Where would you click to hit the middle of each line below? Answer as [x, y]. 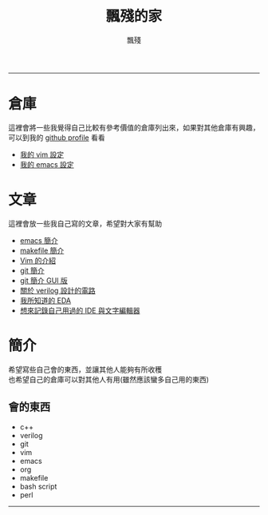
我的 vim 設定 [42, 154]
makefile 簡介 [42, 250]
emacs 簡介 [39, 240]
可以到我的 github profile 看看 [57, 138]
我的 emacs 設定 [47, 164]
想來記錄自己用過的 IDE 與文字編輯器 [80, 310]
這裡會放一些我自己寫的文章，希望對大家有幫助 [85, 223]
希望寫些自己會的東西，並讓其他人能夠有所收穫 [85, 369]
